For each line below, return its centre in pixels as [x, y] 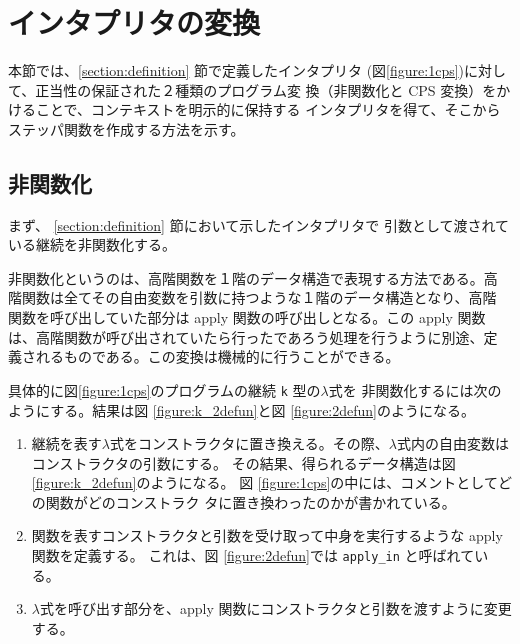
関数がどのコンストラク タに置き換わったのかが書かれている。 [250, 501]
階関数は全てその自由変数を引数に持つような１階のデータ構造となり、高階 [252, 297]
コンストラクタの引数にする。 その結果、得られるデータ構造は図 [243, 462]
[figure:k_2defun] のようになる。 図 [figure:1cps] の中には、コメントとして [264, 482]
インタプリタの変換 [134, 22]
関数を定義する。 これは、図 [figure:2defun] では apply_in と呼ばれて [253, 555]
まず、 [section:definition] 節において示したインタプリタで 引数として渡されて [259, 224]
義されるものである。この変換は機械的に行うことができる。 [204, 356]
